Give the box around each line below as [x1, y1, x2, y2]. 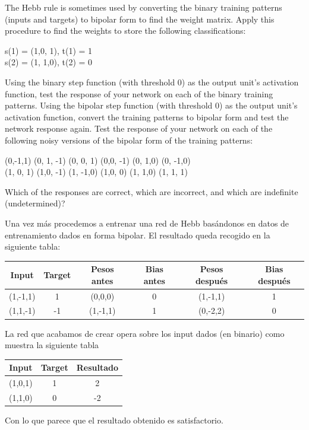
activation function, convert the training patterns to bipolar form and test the [5, 110, 289, 123]
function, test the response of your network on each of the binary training [5, 87, 273, 100]
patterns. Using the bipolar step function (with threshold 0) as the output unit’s [5, 99, 298, 112]
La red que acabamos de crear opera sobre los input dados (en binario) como [5, 327, 285, 339]
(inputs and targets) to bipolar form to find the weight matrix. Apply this [5, 12, 275, 25]
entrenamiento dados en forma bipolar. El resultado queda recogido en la [5, 228, 270, 241]
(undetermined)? [5, 197, 65, 209]
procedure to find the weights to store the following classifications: [5, 24, 246, 37]
